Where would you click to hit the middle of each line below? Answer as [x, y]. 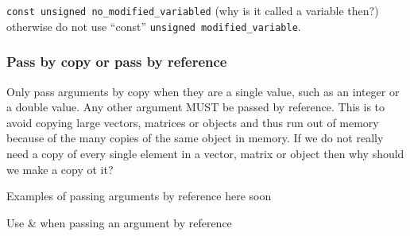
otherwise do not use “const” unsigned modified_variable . [154, 26]
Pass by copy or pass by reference [117, 62]
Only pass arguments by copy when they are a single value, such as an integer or [203, 91]
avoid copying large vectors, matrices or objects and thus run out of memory [193, 122]
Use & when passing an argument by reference [119, 222]
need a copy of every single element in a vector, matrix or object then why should [205, 153]
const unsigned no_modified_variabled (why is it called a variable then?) [193, 10]
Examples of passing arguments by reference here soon [139, 196]
